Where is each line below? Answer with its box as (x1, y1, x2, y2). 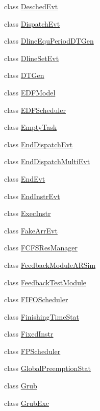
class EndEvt (4, 173, 45, 184)
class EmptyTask (4, 122, 57, 132)
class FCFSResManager (4, 242, 78, 253)
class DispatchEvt (4, 18, 60, 29)
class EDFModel (4, 87, 56, 97)
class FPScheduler (4, 345, 61, 356)
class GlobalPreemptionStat (4, 363, 91, 374)
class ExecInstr (4, 208, 51, 219)
